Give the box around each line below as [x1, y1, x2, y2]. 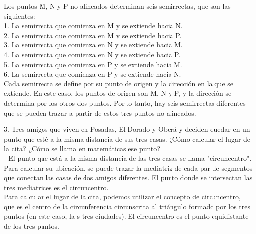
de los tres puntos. [4, 221, 59, 231]
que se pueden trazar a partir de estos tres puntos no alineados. [4, 107, 196, 117]
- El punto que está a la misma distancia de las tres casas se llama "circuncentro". [4, 153, 252, 163]
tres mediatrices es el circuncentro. [4, 182, 109, 192]
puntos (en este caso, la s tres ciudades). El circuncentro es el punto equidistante [4, 211, 249, 221]
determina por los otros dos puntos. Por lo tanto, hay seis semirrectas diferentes [4, 97, 246, 108]
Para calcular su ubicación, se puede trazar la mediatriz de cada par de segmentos [4, 162, 253, 173]
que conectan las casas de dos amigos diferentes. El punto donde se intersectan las [4, 172, 253, 183]
